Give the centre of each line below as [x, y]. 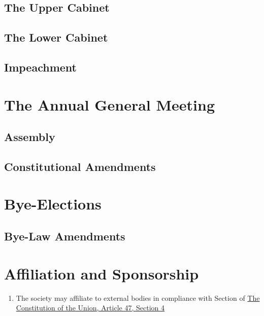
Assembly [30, 137]
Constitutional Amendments [80, 166]
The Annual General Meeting [110, 104]
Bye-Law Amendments [65, 236]
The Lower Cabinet [56, 37]
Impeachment [40, 67]
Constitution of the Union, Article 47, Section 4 [90, 308]
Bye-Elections [53, 204]
